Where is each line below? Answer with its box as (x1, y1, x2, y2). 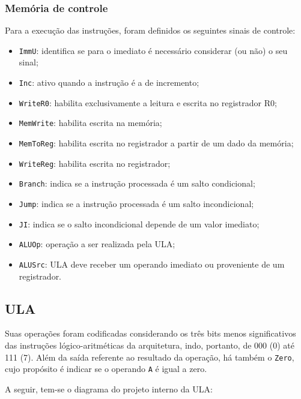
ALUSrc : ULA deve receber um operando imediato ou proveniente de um (19, 257, 285, 270)
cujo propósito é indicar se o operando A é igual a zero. (5, 362, 207, 375)
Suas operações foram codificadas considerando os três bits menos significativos (5, 327, 296, 340)
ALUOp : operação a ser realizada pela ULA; (19, 238, 175, 250)
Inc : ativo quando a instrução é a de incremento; (19, 76, 199, 89)
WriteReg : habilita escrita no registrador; (19, 157, 171, 169)
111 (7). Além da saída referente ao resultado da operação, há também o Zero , (5, 350, 294, 363)
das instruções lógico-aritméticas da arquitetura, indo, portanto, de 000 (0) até (5, 339, 294, 352)
